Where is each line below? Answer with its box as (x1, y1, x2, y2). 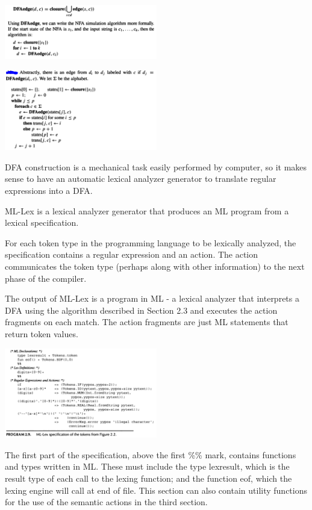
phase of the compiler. (5, 272, 87, 284)
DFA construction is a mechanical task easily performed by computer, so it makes (5, 160, 307, 173)
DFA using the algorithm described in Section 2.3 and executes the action (5, 303, 278, 316)
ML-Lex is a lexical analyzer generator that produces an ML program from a (5, 204, 289, 217)
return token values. (5, 328, 78, 340)
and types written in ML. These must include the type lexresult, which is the (5, 460, 290, 473)
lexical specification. (5, 216, 79, 229)
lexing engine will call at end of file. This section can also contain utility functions (5, 484, 307, 496)
